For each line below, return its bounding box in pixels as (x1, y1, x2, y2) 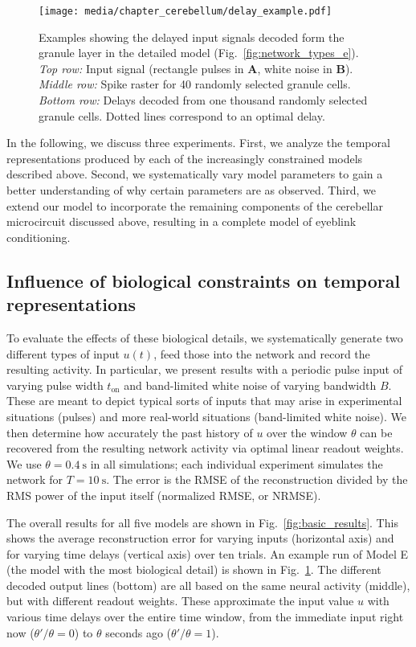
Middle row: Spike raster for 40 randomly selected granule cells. (39, 76, 351, 92)
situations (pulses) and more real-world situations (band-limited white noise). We (6, 407, 407, 424)
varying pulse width (6, 376, 104, 393)
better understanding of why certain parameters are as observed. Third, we (6, 182, 376, 198)
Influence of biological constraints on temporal (6, 268, 401, 293)
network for (6, 471, 63, 488)
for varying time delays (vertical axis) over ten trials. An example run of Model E (6, 545, 408, 562)
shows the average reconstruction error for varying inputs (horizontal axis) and (6, 530, 394, 547)
